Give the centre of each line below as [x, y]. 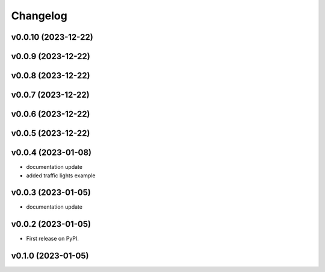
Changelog [39, 16]
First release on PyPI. [53, 239]
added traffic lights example [61, 176]
